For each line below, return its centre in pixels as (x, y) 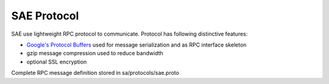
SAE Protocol (45, 16)
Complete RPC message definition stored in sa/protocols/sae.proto (95, 73)
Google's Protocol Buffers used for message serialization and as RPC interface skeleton (136, 45)
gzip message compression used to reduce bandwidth (95, 53)
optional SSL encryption (57, 62)
